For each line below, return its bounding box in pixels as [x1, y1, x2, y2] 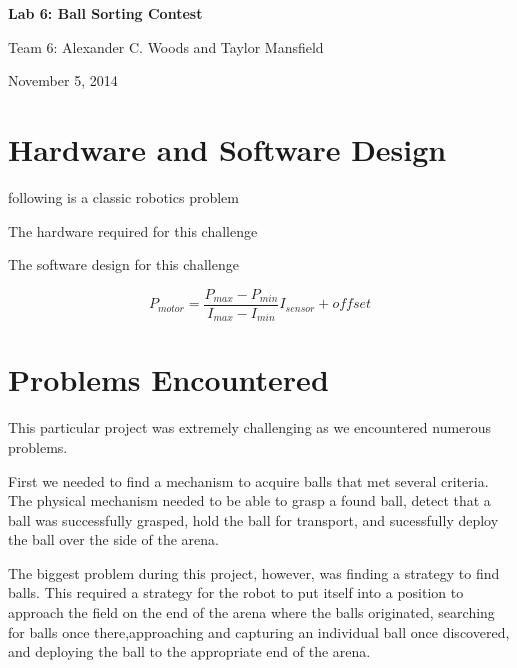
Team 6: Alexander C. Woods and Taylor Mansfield [8, 36, 324, 57]
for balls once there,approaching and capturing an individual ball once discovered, [8, 621, 510, 642]
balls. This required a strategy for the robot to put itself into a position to [8, 582, 464, 603]
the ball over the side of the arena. [8, 529, 219, 550]
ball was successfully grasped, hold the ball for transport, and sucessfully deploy [8, 509, 499, 530]
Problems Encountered [8, 359, 329, 400]
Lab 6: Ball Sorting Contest [8, 3, 203, 23]
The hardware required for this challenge [8, 220, 258, 241]
